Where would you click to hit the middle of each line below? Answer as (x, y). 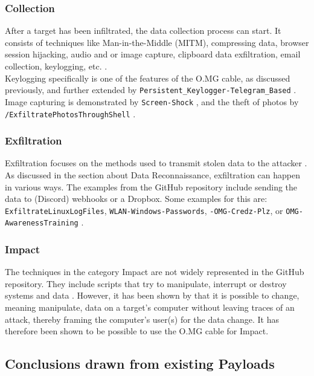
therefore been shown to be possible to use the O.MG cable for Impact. (137, 331)
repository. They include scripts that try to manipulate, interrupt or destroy (146, 283)
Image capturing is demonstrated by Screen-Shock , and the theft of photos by (152, 101)
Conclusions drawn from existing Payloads (140, 364)
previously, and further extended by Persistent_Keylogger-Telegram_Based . (151, 90)
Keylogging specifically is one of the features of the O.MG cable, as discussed (148, 78)
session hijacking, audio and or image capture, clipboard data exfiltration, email (153, 54)
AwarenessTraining (42, 223)
